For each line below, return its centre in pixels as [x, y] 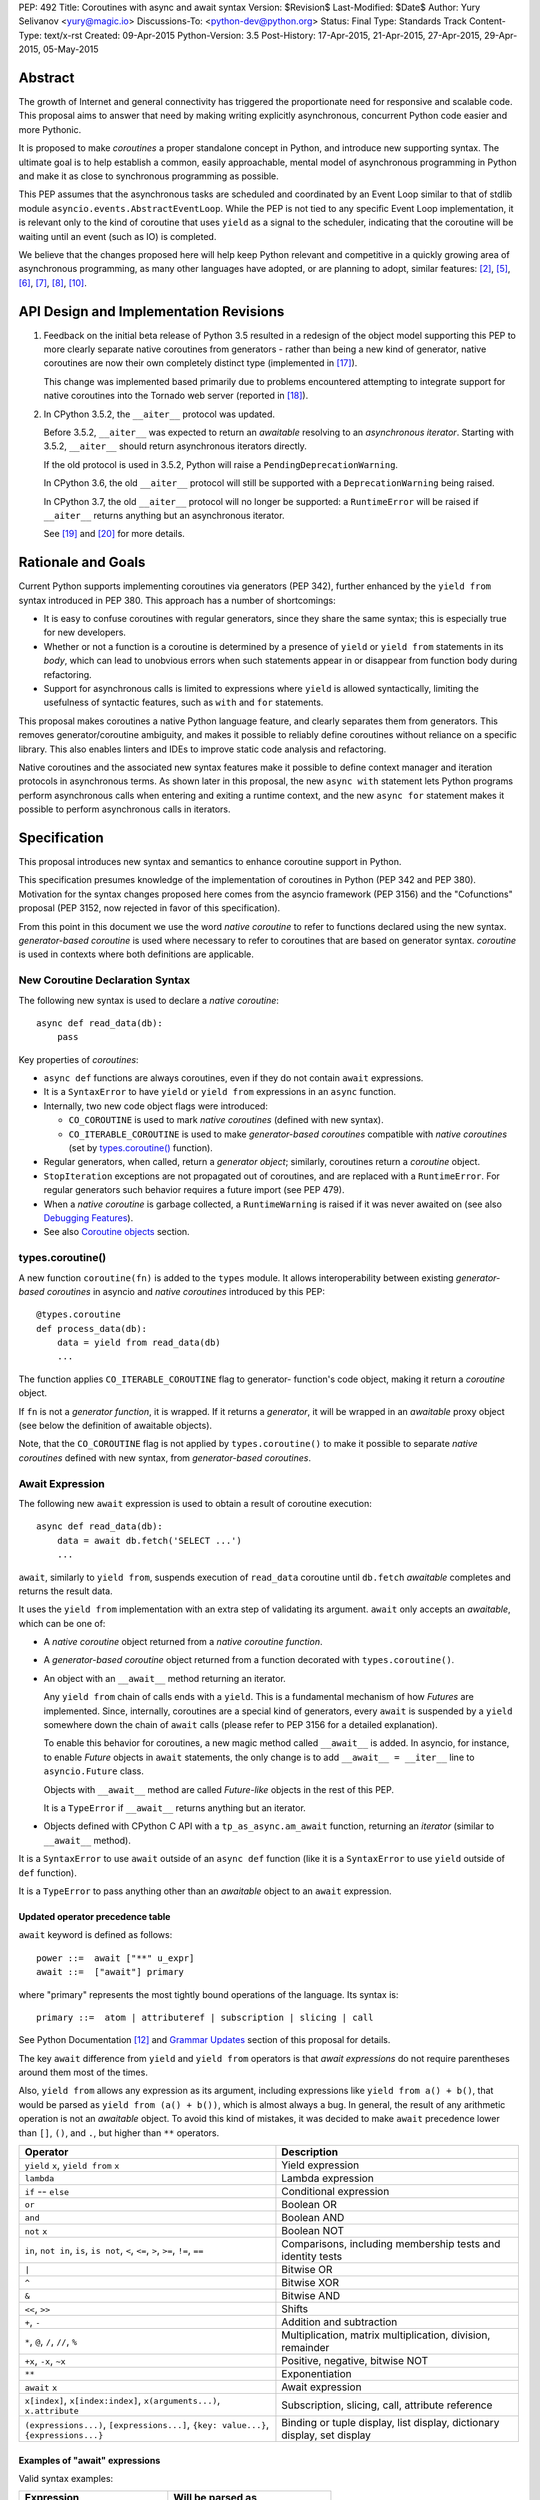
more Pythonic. [50, 129]
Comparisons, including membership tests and [391, 2244]
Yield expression [320, 2165]
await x [41, 2388]
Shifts [295, 2309]
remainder [305, 2348]
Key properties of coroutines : [78, 1059]
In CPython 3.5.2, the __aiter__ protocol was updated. [159, 414]
